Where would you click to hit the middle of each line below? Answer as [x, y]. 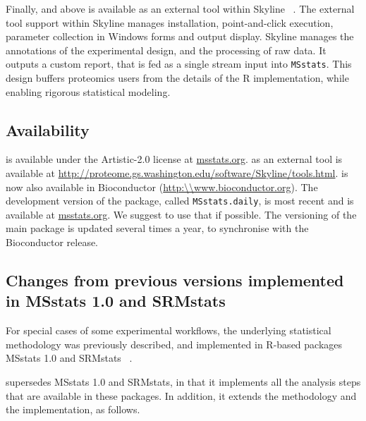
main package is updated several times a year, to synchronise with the [157, 228]
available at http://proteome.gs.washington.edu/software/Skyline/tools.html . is [177, 173]
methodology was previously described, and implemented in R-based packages [174, 344]
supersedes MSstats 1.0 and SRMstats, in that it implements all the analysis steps [183, 382]
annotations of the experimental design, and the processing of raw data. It [166, 50]
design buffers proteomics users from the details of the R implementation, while [177, 78]
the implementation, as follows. [73, 409]
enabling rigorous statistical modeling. [88, 91]
